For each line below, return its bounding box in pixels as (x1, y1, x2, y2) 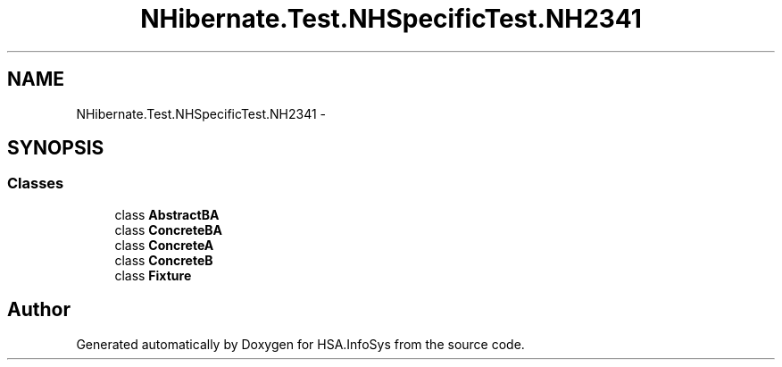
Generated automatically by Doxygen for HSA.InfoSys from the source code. (76, 336, 525, 352)
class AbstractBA (114, 206, 220, 222)
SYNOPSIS (7, 137, 104, 160)
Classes (7, 174, 64, 193)
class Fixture (114, 267, 192, 283)
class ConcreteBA (114, 221, 222, 238)
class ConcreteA (114, 237, 214, 253)
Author (7, 298, 71, 321)
